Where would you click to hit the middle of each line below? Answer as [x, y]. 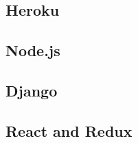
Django [32, 90]
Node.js [33, 50]
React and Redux [69, 130]
